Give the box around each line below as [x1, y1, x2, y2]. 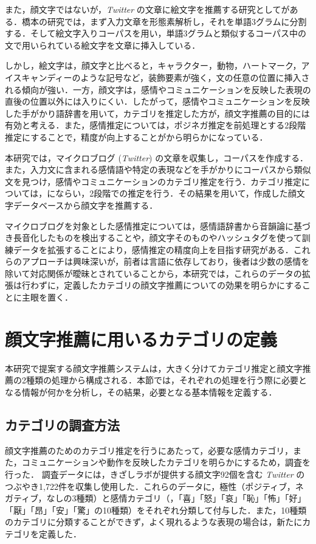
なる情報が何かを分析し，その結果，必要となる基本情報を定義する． [5, 385, 277, 398]
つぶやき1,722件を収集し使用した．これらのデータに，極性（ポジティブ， [5, 479, 295, 492]
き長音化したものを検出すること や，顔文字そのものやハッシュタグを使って [5, 231, 302, 244]
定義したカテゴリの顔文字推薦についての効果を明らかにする [64, 279, 303, 291]
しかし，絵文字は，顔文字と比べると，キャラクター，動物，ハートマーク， [5, 59, 301, 72]
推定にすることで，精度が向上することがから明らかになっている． [5, 130, 268, 143]
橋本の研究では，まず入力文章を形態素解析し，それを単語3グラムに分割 [21, 15, 307, 27]
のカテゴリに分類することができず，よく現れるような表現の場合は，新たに [5, 515, 303, 528]
